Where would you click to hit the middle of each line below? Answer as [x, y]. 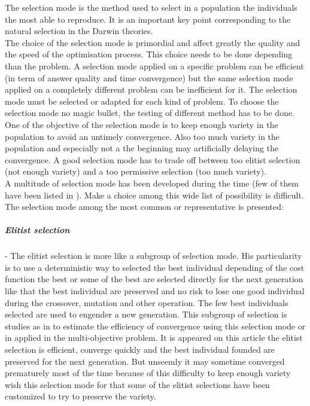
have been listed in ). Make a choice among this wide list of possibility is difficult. [154, 195]
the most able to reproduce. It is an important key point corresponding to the [148, 19]
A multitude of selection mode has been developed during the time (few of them [152, 183]
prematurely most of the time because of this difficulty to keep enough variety [148, 373]
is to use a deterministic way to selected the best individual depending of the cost [155, 267]
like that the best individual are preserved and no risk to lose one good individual [155, 291]
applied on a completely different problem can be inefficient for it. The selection [151, 89]
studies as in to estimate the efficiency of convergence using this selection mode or [155, 326]
